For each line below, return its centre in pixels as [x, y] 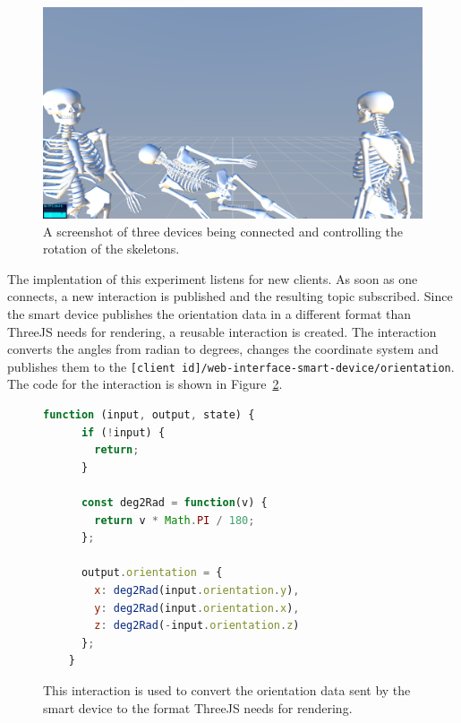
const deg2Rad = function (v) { [174, 502]
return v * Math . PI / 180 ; [175, 520]
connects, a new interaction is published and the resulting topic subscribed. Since [230, 296]
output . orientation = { [152, 573]
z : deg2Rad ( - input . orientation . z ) [197, 626]
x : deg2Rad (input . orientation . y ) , [197, 590]
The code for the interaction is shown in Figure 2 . [145, 384]
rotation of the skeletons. [111, 249]
